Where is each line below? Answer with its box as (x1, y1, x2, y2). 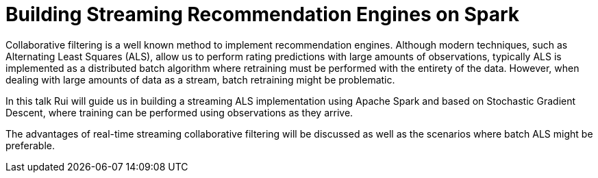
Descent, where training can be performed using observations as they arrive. (5, 106, 353, 118)
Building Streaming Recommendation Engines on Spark (5, 3, 520, 26)
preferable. (5, 139, 55, 151)
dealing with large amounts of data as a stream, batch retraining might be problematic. (5, 73, 395, 86)
